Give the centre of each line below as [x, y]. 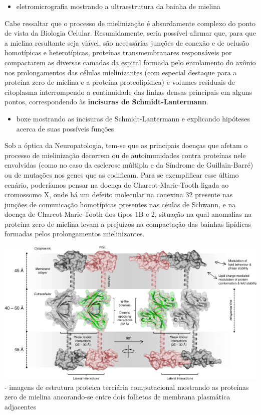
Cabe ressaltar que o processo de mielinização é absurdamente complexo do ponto [130, 23]
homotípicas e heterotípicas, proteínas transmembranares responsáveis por [118, 52]
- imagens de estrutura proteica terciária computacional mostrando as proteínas [127, 387]
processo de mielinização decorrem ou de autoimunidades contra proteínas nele [125, 155]
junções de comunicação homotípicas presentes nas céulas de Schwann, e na [120, 204]
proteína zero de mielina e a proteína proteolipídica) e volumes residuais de [120, 82]
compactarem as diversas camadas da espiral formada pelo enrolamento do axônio [130, 62]
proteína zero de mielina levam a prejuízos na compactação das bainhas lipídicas [128, 224]
